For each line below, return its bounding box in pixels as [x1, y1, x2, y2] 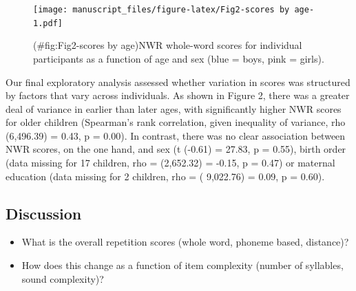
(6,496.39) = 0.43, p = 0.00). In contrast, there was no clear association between [6, 128, 346, 142]
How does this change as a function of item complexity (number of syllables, [21, 258, 344, 272]
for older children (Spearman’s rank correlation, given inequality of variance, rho [6, 115, 346, 129]
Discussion [6, 202, 82, 224]
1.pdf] [33, 18, 63, 28]
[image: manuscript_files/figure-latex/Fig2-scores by [33, 5, 290, 14]
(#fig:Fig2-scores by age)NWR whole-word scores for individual [33, 38, 302, 52]
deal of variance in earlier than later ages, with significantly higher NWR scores [6, 101, 342, 116]
